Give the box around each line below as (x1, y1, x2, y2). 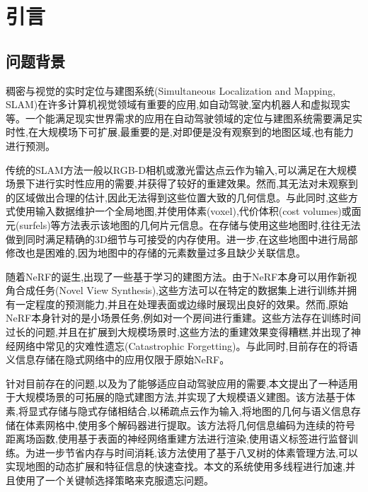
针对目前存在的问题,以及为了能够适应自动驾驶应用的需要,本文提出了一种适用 (6, 375, 358, 390)
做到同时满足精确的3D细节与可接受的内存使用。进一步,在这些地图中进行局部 (6, 231, 358, 246)
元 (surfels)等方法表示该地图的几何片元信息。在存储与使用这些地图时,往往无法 (6, 217, 361, 232)
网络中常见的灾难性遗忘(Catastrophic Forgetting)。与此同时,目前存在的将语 (15, 338, 358, 353)
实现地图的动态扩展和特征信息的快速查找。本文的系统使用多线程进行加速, (6, 459, 345, 474)
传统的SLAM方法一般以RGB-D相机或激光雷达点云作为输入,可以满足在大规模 (6, 162, 357, 177)
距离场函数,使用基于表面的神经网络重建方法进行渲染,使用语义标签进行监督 (6, 431, 348, 446)
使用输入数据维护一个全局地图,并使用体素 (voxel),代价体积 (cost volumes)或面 (15, 204, 362, 218)
